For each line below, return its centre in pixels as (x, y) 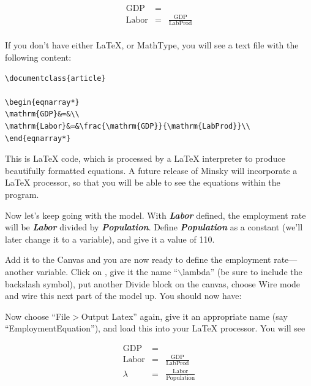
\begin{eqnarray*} (42, 102)
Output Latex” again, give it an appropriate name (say (184, 316)
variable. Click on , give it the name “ (107, 271)
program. (22, 194)
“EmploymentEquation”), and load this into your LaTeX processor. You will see (155, 328)
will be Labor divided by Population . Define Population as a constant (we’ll (154, 227)
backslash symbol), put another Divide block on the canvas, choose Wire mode (153, 283)
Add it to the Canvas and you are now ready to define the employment (138, 259)
